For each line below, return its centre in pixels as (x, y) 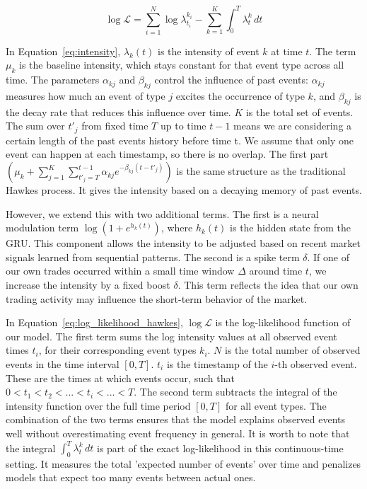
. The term (333, 51)
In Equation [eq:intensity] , (63, 51)
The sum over (35, 126)
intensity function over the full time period (98, 405)
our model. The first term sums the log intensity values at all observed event (171, 336)
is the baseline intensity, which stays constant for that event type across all (182, 65)
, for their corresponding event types (117, 350)
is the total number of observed (293, 350)
